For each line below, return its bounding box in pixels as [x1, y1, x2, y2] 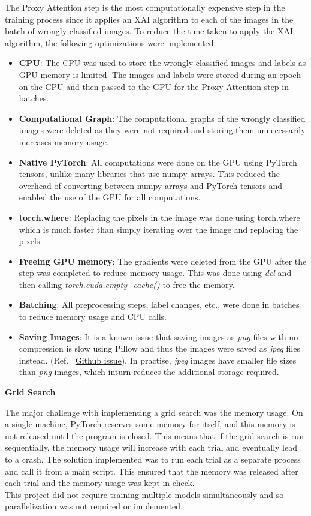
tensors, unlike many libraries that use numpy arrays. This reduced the [19, 167, 280, 180]
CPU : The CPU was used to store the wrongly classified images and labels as [19, 56, 306, 69]
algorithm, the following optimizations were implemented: [5, 36, 216, 49]
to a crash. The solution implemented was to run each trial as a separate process [5, 453, 301, 465]
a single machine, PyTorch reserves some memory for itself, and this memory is [5, 418, 295, 430]
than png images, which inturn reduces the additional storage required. [19, 365, 279, 378]
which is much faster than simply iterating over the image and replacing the [19, 223, 298, 235]
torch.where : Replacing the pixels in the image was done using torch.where [19, 211, 300, 223]
